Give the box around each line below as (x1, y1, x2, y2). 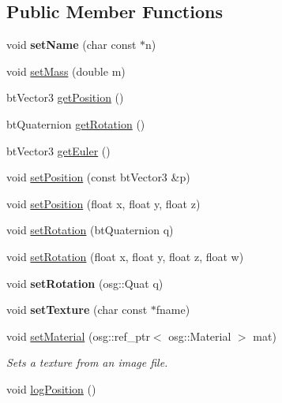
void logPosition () (6, 380, 96, 397)
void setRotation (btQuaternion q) (6, 222, 174, 238)
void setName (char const (6, 36, 137, 53)
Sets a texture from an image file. (6, 354, 168, 371)
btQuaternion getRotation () (6, 115, 145, 132)
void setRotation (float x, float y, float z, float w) (6, 248, 244, 264)
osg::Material (168, 327, 231, 344)
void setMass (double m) (6, 62, 126, 79)
